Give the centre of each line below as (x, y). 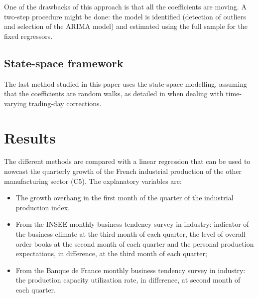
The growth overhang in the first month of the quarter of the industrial (125, 198)
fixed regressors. (28, 36)
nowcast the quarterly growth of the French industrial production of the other (123, 171)
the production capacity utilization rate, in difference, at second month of (128, 280)
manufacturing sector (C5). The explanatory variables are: (93, 181)
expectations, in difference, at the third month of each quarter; (111, 253)
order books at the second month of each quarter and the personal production (135, 243)
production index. (43, 207)
